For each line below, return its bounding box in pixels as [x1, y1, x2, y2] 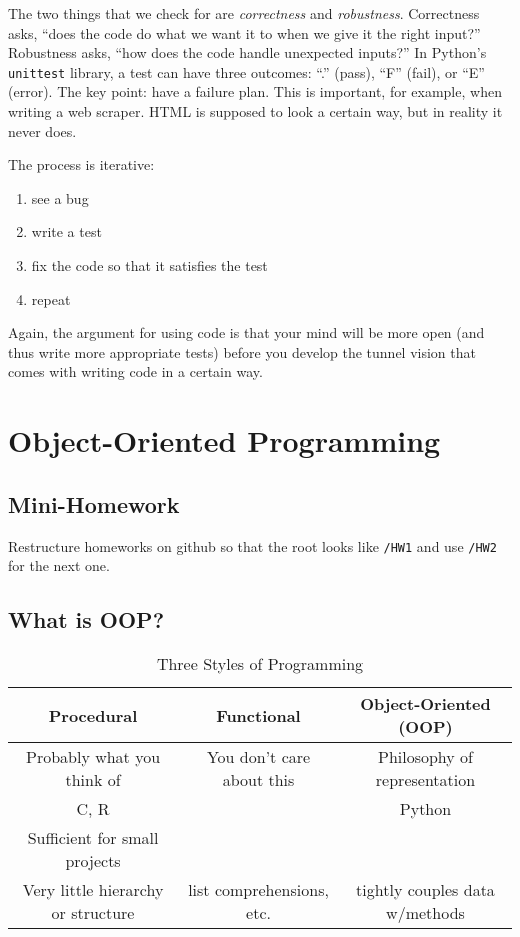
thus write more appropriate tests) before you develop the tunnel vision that [8, 341, 476, 362]
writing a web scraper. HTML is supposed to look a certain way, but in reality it [8, 101, 503, 122]
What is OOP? [8, 604, 165, 635]
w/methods [386, 901, 465, 924]
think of [65, 768, 121, 791]
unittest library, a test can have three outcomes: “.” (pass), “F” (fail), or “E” [8, 61, 485, 82]
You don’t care [206, 745, 311, 768]
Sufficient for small [27, 826, 159, 849]
